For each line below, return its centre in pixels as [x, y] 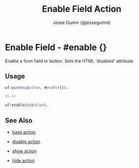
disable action [26, 141]
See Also [19, 120]
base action [24, 132]
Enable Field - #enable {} [56, 47]
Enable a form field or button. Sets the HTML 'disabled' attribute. [70, 61]
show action [24, 151]
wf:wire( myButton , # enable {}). [37, 87]
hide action [23, 160]
